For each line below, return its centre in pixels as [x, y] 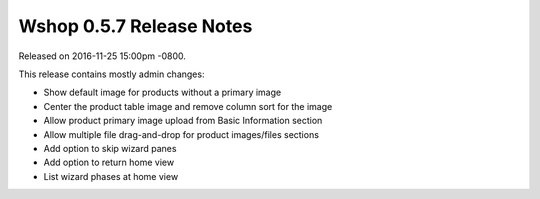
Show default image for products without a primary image [162, 92]
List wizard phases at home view [111, 176]
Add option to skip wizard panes [110, 148]
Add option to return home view [109, 162]
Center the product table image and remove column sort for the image [188, 106]
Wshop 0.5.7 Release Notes [135, 26]
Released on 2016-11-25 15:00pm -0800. [102, 56]
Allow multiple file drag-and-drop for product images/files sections [181, 134]
